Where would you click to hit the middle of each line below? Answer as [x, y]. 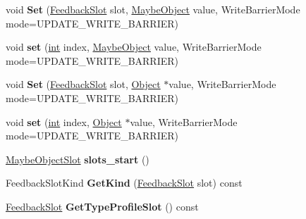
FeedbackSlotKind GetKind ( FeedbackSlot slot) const [124, 183]
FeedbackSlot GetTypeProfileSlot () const [102, 206]
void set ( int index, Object [64, 121]
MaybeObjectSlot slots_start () [78, 159]
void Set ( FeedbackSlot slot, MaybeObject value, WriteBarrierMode [153, 9]
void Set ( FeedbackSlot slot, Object [83, 84]
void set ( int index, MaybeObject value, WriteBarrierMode [134, 47]
